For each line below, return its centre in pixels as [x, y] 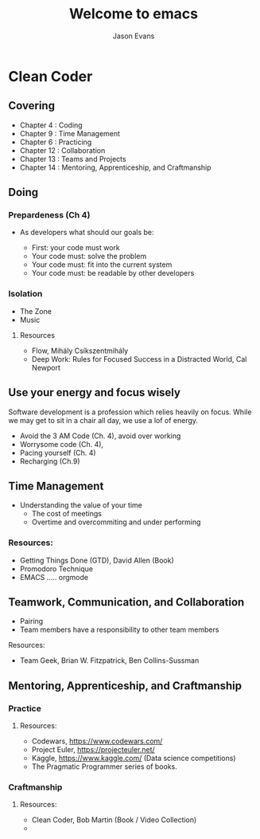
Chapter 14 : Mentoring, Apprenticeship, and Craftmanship [116, 167]
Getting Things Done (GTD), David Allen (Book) [97, 560]
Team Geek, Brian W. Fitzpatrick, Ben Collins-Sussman [109, 661]
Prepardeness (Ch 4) [49, 215]
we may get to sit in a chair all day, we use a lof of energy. [103, 420]
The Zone [35, 311]
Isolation [25, 294]
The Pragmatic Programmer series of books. [104, 766]
